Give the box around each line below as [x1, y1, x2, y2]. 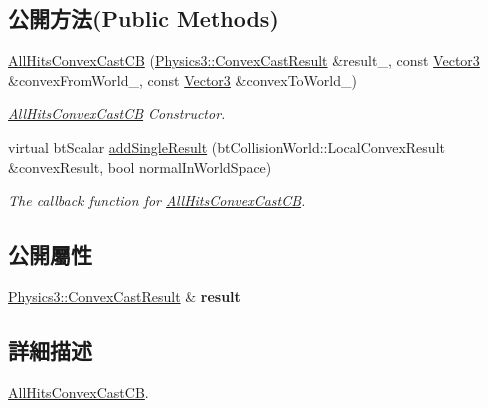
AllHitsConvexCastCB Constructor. [8, 103, 226, 124]
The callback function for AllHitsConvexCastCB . [8, 190, 306, 211]
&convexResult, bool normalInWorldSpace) [8, 156, 272, 177]
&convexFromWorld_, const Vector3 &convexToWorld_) [8, 69, 357, 90]
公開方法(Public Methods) [8, 3, 279, 34]
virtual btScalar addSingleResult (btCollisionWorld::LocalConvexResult [8, 136, 445, 157]
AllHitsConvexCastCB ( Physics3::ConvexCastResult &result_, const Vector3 [8, 50, 480, 71]
